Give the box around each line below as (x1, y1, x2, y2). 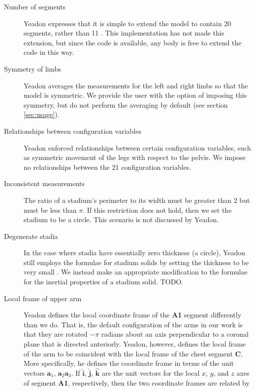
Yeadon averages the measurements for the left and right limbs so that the (24, 80, 248, 90)
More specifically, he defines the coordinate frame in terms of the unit (24, 358, 234, 368)
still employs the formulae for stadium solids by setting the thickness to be (24, 257, 249, 267)
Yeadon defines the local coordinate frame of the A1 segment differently (24, 310, 242, 320)
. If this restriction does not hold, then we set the (83, 204, 232, 215)
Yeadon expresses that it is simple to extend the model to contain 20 (24, 18, 231, 28)
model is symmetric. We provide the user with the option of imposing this (24, 90, 247, 100)
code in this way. (24, 47, 74, 57)
